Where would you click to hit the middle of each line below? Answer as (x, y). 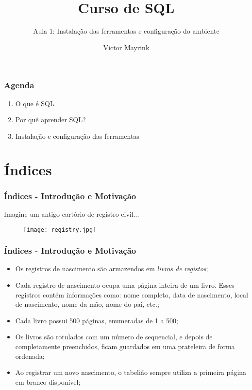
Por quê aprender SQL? (50, 120)
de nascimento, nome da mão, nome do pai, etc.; (87, 304)
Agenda (19, 85)
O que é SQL (35, 103)
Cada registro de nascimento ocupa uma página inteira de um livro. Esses (125, 285)
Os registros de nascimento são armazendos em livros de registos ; (112, 269)
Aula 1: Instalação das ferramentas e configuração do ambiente (126, 31)
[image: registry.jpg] (60, 230)
